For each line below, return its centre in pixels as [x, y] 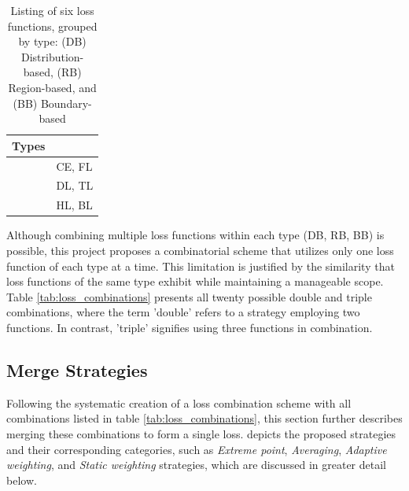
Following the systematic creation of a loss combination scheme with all [179, 402]
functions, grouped [52, 26]
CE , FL [74, 166]
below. [22, 480]
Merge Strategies [77, 369]
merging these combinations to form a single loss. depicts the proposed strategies [201, 433]
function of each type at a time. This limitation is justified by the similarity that [201, 266]
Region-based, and [52, 87]
